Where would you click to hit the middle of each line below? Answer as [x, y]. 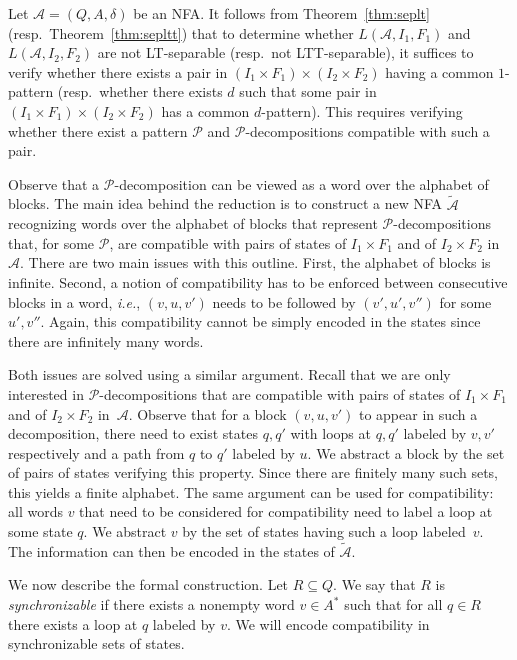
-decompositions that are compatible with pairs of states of [280, 393]
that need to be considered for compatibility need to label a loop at [286, 511]
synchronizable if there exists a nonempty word [151, 604]
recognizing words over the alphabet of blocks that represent [193, 223]
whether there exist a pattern [98, 130]
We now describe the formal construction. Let [148, 584]
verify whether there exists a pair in [118, 71]
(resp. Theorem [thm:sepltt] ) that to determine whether [181, 32]
